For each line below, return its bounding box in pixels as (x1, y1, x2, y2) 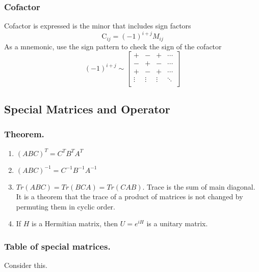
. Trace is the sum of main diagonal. (142, 181, 255, 192)
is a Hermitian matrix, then (32, 218, 118, 229)
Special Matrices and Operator (4, 101, 170, 116)
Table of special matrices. (4, 239, 111, 252)
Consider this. (4, 260, 47, 270)
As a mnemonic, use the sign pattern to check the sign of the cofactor (4, 41, 222, 51)
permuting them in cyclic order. (16, 201, 115, 211)
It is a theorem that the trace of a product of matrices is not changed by (16, 191, 243, 202)
